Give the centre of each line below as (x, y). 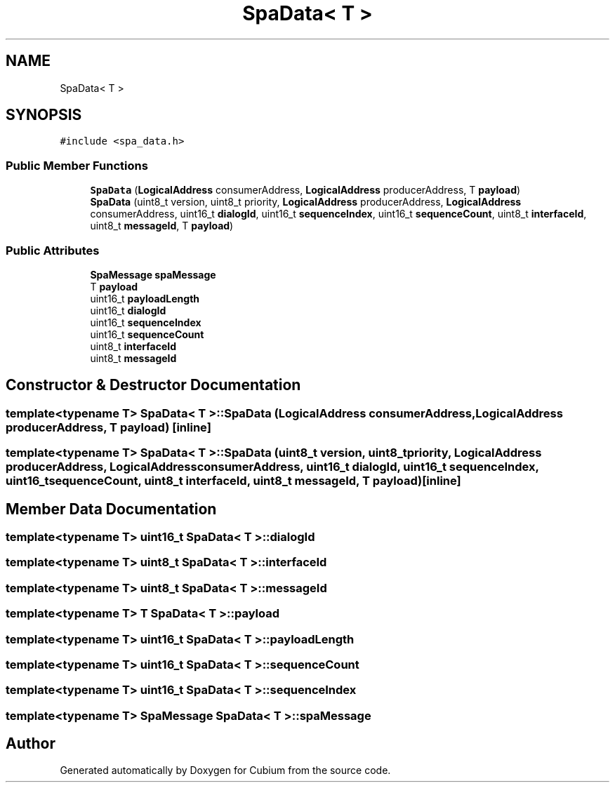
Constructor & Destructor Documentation (153, 385)
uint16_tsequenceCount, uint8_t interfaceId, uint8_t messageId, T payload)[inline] (233, 481)
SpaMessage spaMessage (153, 274)
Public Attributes (53, 250)
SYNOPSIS (44, 115)
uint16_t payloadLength (145, 298)
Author (31, 744)
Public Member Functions (77, 165)
